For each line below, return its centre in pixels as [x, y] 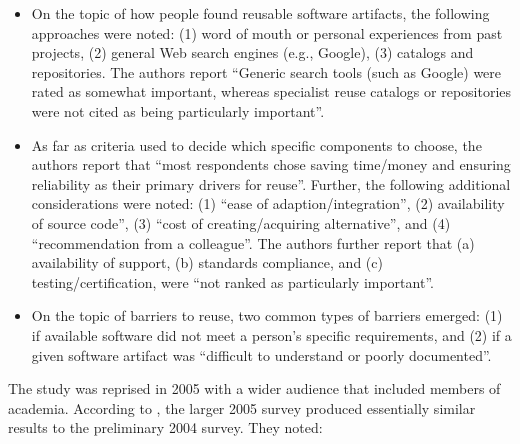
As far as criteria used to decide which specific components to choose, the [256, 144]
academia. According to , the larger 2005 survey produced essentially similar [242, 407]
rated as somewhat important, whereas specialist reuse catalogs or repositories [271, 91]
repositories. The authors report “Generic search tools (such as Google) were [266, 71]
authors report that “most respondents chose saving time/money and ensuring [271, 164]
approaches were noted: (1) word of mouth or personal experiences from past [267, 32]
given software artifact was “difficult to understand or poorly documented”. [261, 354]
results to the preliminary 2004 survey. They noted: [165, 427]
